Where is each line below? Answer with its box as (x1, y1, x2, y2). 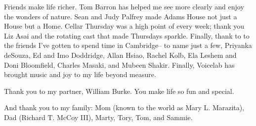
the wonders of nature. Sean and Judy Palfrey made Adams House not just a (4, 11, 237, 21)
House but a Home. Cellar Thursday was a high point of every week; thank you (4, 21, 245, 31)
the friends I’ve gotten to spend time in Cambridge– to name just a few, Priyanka (4, 40, 252, 50)
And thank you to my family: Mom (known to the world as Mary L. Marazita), (4, 102, 245, 113)
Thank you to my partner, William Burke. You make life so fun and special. (4, 85, 234, 96)
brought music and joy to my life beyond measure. (4, 69, 156, 80)
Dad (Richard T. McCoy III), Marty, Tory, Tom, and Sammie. (4, 112, 193, 122)
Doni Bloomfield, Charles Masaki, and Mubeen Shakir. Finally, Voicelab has (4, 59, 235, 70)
